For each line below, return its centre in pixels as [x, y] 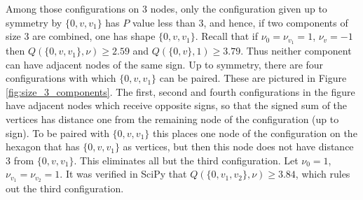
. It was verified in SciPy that [123, 174]
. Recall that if [227, 36]
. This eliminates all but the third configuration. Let [186, 160]
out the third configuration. [65, 188]
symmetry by [34, 22]
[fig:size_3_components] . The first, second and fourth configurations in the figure [180, 91]
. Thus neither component [296, 51]
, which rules [323, 174]
